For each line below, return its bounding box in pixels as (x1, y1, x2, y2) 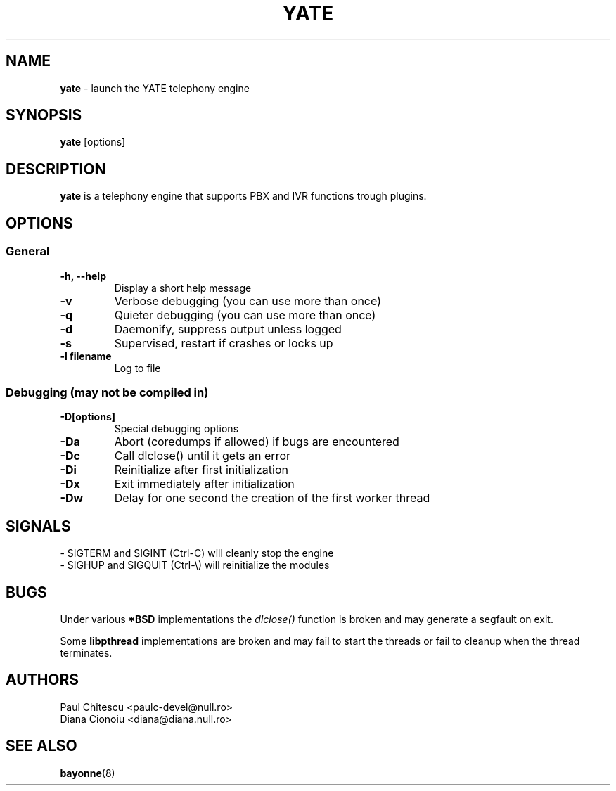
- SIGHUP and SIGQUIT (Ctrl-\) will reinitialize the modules (60, 559, 330, 572)
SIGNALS (6, 517, 71, 535)
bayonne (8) (60, 766, 115, 779)
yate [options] (60, 136, 126, 148)
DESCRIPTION (6, 160, 106, 178)
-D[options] (60, 411, 116, 423)
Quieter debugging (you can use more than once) (114, 307, 376, 322)
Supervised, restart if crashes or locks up (114, 335, 333, 350)
